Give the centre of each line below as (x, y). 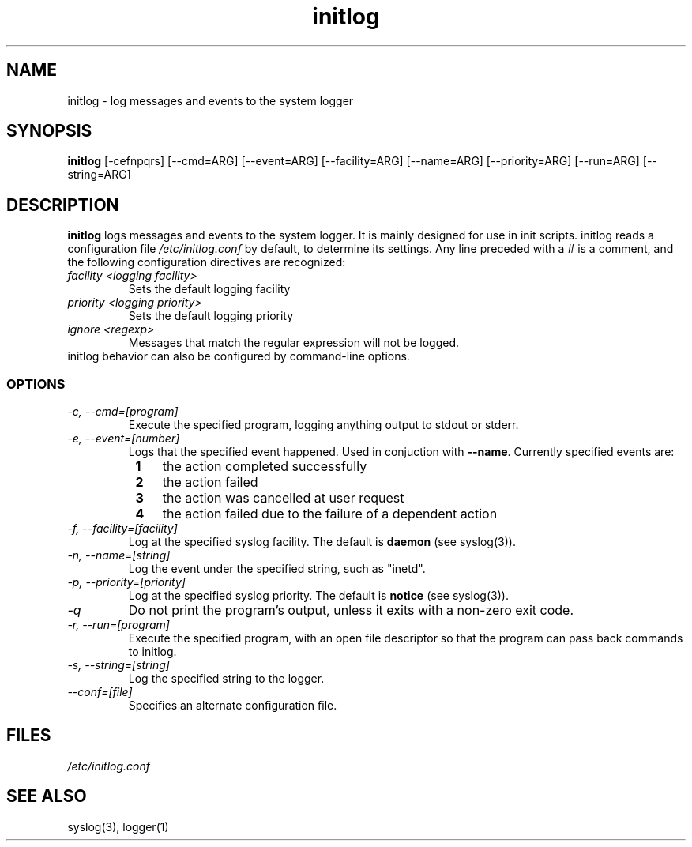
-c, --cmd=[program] (123, 412)
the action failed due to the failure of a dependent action (330, 514)
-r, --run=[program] (118, 625)
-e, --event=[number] (124, 439)
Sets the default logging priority (211, 316)
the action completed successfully (265, 467)
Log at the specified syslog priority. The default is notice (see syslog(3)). (318, 596)
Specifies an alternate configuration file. (233, 706)
